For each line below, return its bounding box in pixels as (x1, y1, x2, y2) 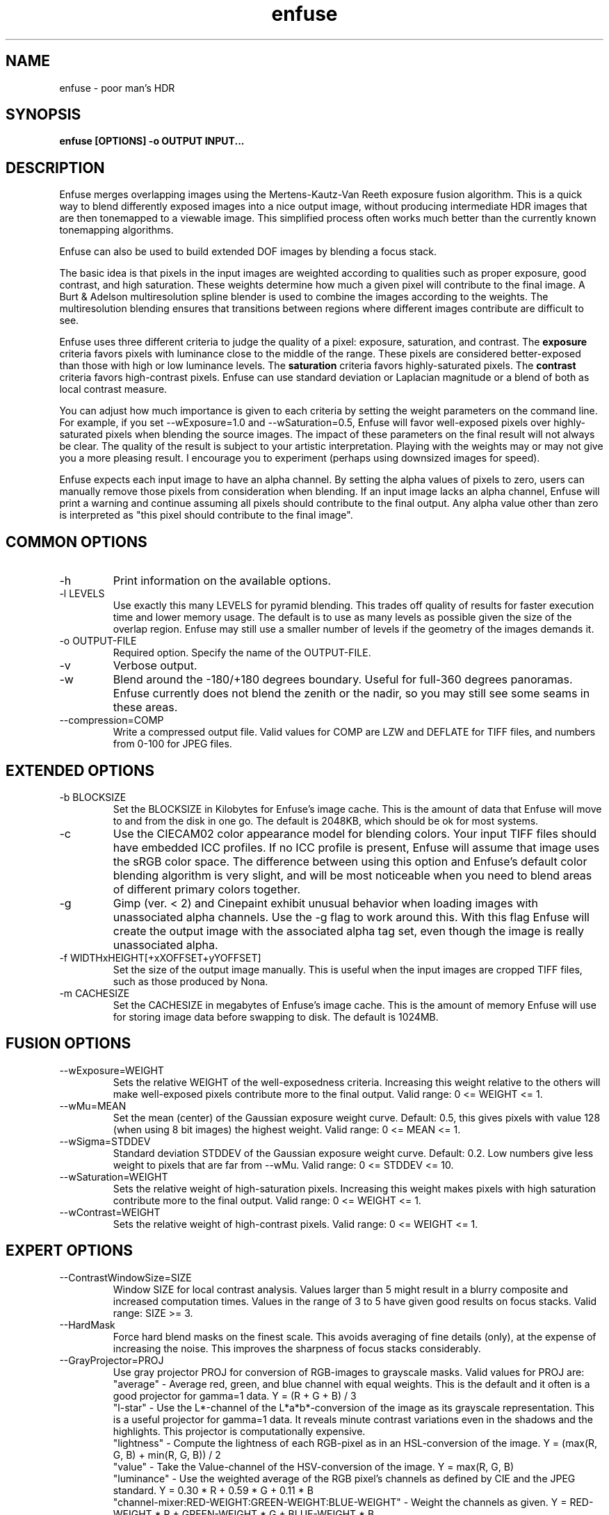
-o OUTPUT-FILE (59, 635, 137, 647)
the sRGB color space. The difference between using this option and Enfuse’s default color (113, 854, 587, 868)
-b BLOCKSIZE (59, 791, 127, 803)
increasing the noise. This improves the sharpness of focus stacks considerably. (113, 1342, 481, 1354)
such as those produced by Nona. (113, 975, 268, 987)
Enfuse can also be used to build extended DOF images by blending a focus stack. (59, 245, 437, 258)
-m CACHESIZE (59, 987, 130, 999)
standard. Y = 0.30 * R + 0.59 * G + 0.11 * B (113, 1484, 314, 1496)
